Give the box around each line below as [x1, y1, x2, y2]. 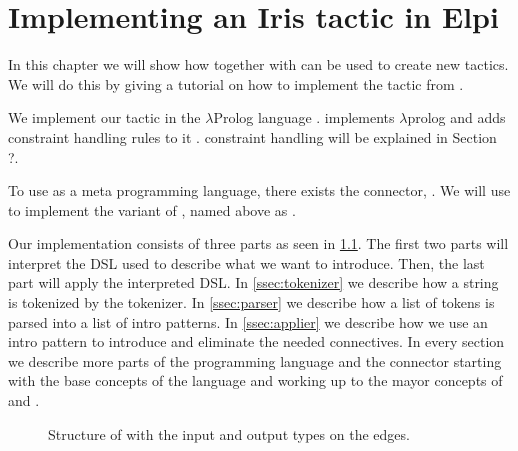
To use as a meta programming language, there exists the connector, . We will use [8, 180, 511, 201]
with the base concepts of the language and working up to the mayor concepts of [8, 370, 503, 391]
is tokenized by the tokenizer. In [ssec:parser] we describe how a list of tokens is [8, 292, 495, 313]
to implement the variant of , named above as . [8, 199, 296, 220]
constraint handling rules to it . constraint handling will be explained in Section [8, 126, 497, 147]
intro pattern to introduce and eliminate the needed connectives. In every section [8, 331, 505, 352]
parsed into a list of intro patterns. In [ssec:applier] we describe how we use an [8, 311, 488, 332]
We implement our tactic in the [8, 107, 201, 128]
